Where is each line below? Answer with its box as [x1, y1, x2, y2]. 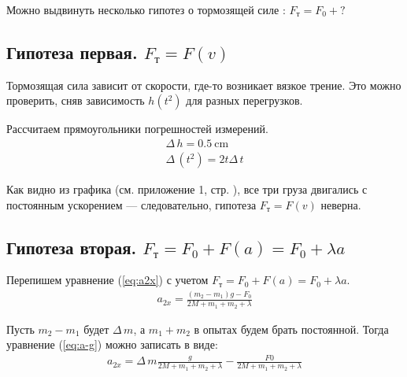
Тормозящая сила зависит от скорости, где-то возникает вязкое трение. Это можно [6, 76, 401, 93]
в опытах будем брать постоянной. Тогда [194, 320, 389, 337]
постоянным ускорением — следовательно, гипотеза [6, 196, 257, 213]
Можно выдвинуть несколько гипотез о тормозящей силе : [6, 2, 286, 17]
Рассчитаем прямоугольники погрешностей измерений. [6, 120, 268, 137]
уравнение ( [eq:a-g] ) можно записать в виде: [6, 336, 218, 353]
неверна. [320, 196, 361, 213]
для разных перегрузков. [186, 92, 303, 109]
